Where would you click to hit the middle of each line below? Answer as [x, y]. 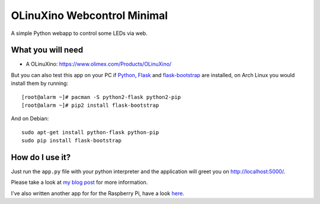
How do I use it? [41, 157]
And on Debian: [30, 119]
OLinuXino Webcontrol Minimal [89, 15]
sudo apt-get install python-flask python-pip [90, 132]
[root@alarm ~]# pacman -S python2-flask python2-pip [101, 97]
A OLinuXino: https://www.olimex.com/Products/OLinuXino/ [99, 64]
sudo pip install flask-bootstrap [71, 141]
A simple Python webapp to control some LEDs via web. [79, 33]
